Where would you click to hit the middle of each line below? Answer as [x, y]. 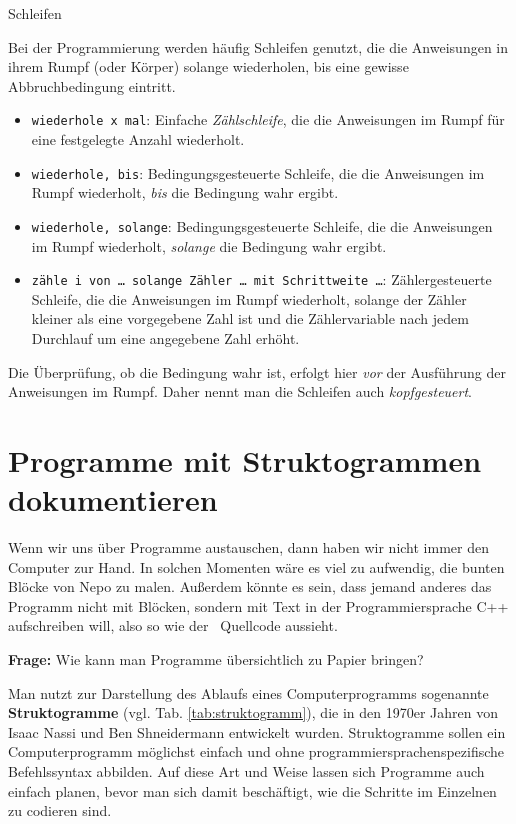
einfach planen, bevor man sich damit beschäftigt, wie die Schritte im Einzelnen [252, 790]
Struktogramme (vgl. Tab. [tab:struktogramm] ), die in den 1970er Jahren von [253, 712]
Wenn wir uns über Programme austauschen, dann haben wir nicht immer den [248, 547]
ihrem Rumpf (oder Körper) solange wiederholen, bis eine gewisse [208, 66]
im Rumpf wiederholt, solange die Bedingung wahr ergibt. [209, 245]
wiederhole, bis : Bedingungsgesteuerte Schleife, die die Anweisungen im [258, 172]
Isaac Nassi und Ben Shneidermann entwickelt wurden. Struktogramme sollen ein [257, 731]
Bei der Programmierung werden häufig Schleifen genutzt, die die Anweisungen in [258, 46]
